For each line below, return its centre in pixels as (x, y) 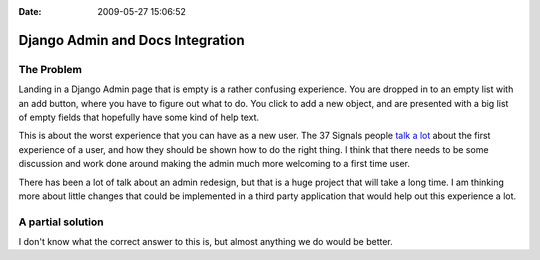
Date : (30, 11)
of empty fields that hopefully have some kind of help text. (139, 117)
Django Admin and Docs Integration (131, 40)
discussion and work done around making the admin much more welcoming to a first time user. (214, 164)
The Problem (50, 69)
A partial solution (61, 222)
